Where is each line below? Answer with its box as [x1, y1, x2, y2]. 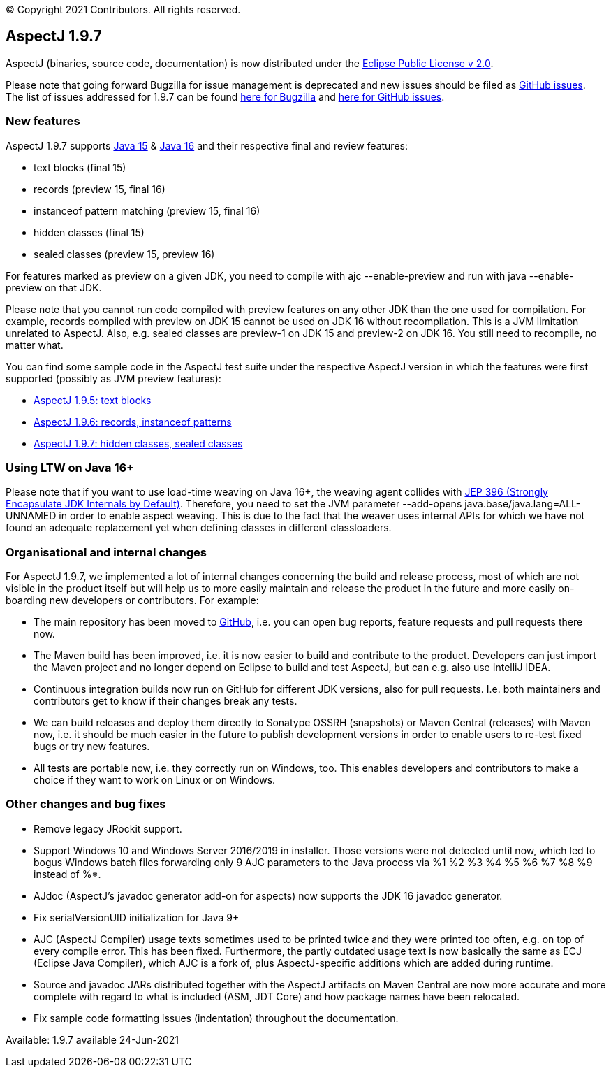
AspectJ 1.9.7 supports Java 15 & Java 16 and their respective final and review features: [6, 139, 408, 152]
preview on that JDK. [6, 281, 102, 294]
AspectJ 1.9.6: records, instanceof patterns [34, 415, 232, 428]
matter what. [6, 338, 64, 351]
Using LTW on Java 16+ [6, 460, 135, 475]
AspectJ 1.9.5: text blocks [34, 394, 152, 406]
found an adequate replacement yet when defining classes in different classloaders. [6, 521, 392, 534]
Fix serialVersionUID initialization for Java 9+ [34, 911, 240, 923]
